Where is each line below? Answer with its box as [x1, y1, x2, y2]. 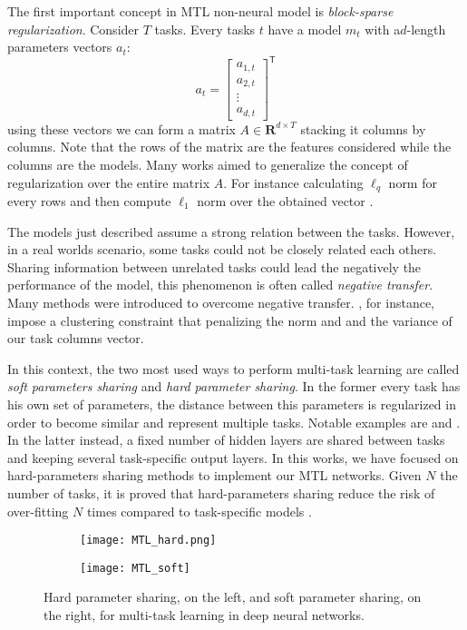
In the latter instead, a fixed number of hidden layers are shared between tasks [7, 430, 445, 449]
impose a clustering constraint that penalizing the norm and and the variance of [7, 310, 452, 330]
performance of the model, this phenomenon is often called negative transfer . [7, 275, 433, 294]
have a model [268, 19, 342, 38]
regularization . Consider [7, 19, 140, 38]
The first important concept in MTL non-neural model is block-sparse [7, 2, 394, 20]
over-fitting [7, 501, 69, 520]
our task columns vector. [7, 329, 144, 348]
